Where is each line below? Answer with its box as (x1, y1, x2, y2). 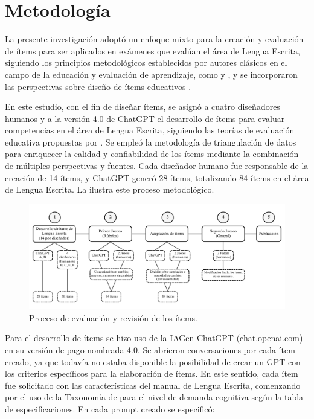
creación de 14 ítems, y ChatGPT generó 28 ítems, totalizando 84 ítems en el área (5, 171, 309, 184)
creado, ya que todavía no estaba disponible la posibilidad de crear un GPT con (5, 355, 301, 368)
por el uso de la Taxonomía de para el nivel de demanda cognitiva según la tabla (5, 391, 304, 403)
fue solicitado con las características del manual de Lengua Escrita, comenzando (5, 379, 301, 391)
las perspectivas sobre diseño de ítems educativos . (5, 80, 191, 92)
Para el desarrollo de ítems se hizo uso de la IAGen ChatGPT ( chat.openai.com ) (5, 331, 303, 344)
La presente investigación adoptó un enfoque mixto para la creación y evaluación (5, 33, 304, 45)
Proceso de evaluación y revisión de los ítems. (29, 311, 197, 324)
